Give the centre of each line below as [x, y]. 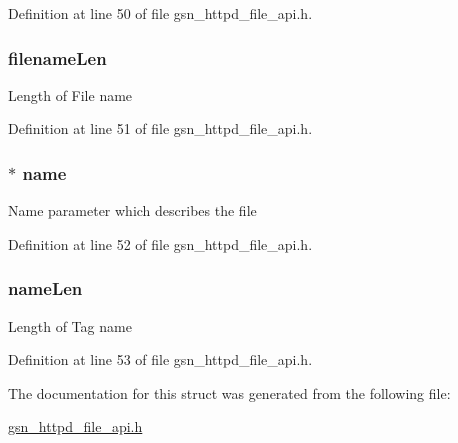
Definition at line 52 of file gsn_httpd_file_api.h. [160, 243]
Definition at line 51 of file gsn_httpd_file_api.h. [160, 128]
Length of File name [70, 94]
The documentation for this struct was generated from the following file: [229, 392]
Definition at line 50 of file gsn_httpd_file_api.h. [160, 13]
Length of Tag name [70, 325]
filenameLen [57, 57]
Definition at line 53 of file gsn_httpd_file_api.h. [160, 359]
